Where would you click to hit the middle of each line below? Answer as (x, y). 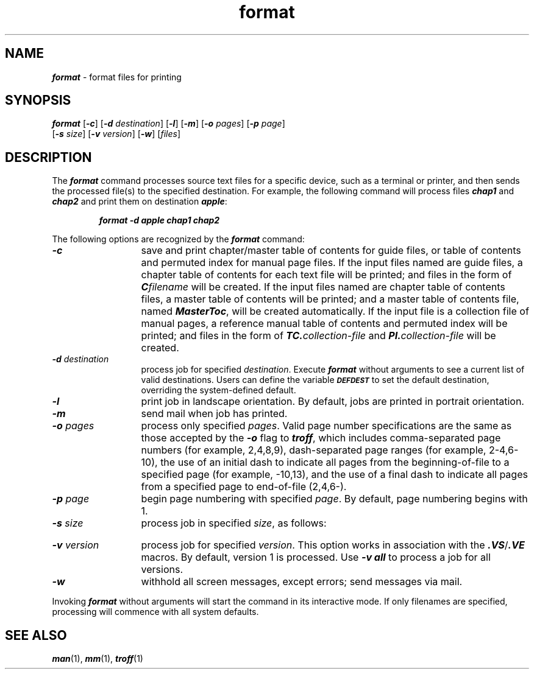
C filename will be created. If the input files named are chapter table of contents (323, 287)
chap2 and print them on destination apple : (140, 202)
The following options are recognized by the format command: (178, 239)
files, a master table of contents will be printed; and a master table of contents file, (330, 299)
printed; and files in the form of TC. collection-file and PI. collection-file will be (319, 336)
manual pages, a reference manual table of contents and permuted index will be (324, 324)
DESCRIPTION (48, 157)
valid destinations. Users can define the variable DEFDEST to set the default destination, (315, 380)
